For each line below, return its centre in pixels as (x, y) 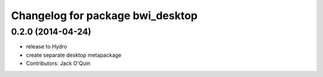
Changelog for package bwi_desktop (104, 16)
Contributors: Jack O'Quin (58, 63)
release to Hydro (47, 47)
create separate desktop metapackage (74, 55)
